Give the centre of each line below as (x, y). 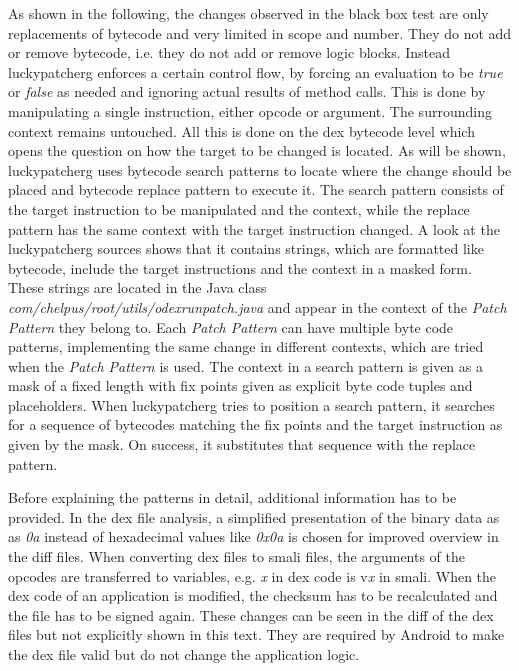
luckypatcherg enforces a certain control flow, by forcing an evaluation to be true (255, 71)
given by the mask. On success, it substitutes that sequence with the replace (242, 444)
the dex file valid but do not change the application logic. (184, 654)
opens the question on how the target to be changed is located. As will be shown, (257, 150)
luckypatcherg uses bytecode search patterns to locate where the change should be (260, 169)
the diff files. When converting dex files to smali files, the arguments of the (237, 556)
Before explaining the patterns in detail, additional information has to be (232, 497)
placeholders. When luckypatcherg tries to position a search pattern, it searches (251, 404)
